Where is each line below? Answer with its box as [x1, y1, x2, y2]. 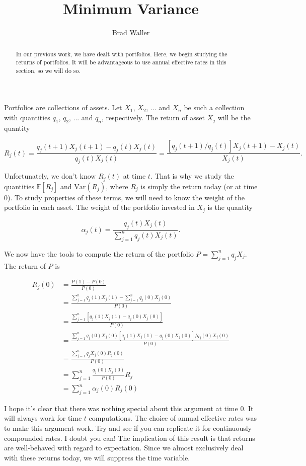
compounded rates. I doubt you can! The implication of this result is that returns [4, 432, 255, 443]
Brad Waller [112, 27, 150, 38]
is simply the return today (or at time [140, 181, 258, 191]
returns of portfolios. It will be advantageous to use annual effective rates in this [16, 58, 226, 66]
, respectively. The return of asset [102, 112, 205, 123]
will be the [217, 112, 251, 123]
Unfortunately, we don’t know [4, 171, 96, 181]
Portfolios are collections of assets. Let [4, 102, 122, 113]
